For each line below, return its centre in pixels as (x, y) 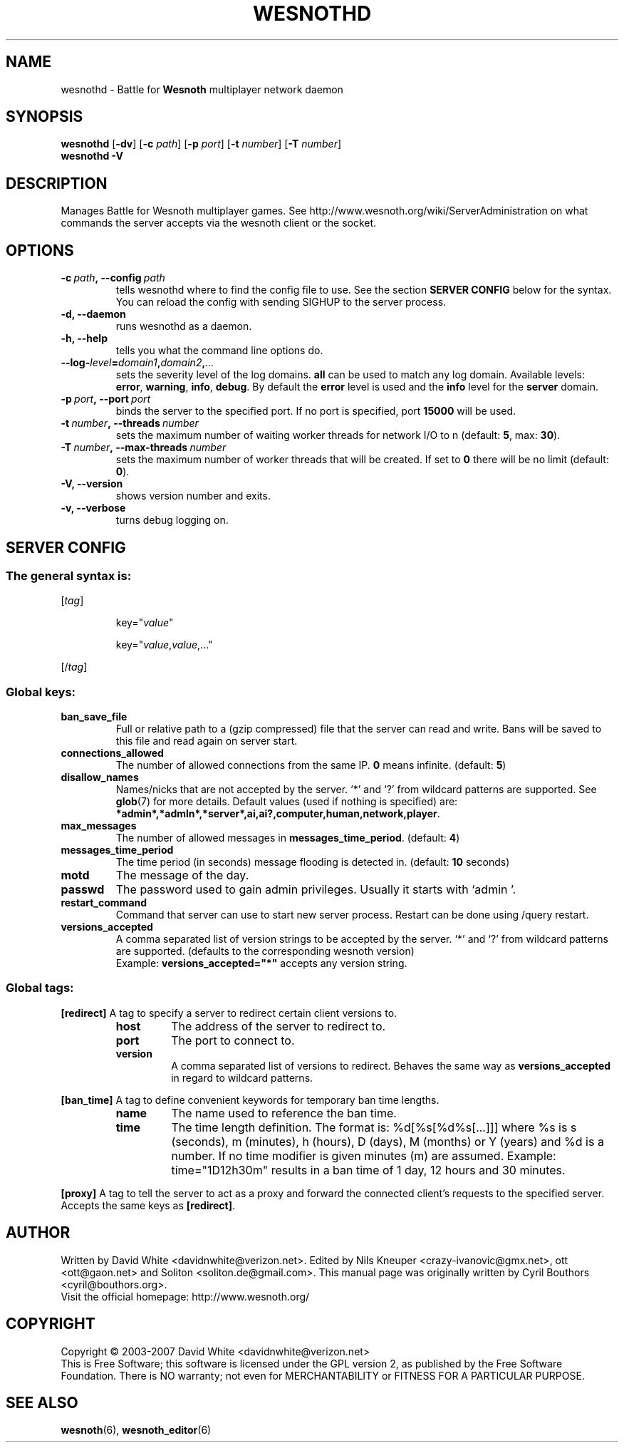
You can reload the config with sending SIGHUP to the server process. (281, 302)
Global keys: (41, 692)
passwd (83, 890)
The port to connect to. (233, 1040)
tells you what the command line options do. (219, 351)
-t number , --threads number (130, 423)
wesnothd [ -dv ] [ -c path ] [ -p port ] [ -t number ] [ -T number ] (201, 144)
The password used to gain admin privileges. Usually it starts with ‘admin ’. (316, 890)
